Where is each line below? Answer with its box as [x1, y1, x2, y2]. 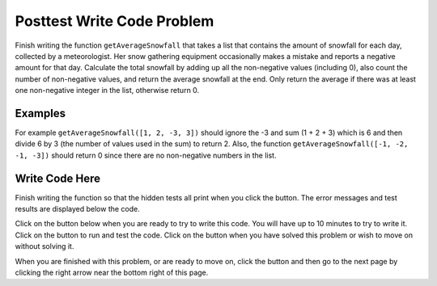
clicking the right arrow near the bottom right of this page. [15, 267, 209, 278]
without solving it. [15, 242, 74, 251]
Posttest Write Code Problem [15, 12, 214, 30]
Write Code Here [15, 171, 101, 185]
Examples [15, 106, 66, 120]
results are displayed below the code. [15, 204, 141, 214]
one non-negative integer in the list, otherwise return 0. [15, 86, 200, 95]
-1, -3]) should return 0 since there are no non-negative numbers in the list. [15, 150, 277, 160]
